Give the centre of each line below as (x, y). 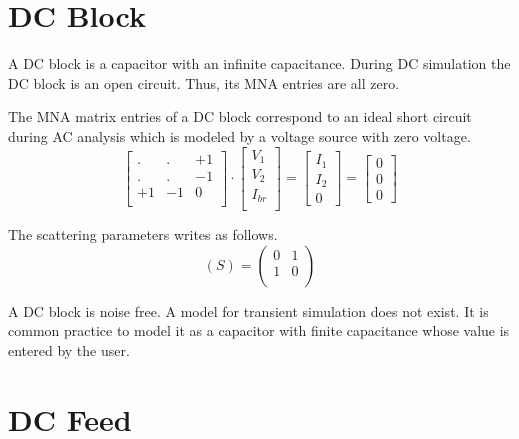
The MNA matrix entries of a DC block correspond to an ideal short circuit (240, 116)
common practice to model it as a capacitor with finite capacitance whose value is (259, 330)
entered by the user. (69, 349)
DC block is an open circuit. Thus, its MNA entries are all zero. (204, 82)
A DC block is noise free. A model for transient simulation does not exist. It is (248, 310)
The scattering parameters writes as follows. (143, 234)
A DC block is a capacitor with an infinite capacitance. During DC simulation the (259, 63)
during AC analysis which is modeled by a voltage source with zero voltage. (239, 135)
